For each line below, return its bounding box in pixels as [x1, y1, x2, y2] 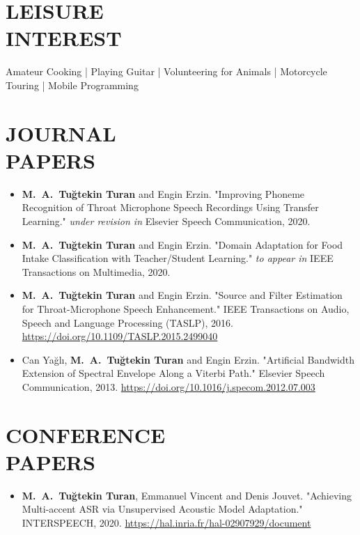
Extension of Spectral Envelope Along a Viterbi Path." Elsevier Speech [22, 366, 325, 380]
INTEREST [6, 24, 122, 52]
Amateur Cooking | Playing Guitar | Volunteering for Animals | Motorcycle [6, 64, 327, 79]
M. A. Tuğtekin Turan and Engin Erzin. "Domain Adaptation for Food [22, 237, 343, 251]
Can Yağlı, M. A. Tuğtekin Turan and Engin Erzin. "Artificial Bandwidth [22, 352, 355, 366]
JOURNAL [6, 118, 116, 147]
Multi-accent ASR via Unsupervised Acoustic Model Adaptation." [22, 502, 303, 516]
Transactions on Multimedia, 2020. [22, 264, 171, 279]
